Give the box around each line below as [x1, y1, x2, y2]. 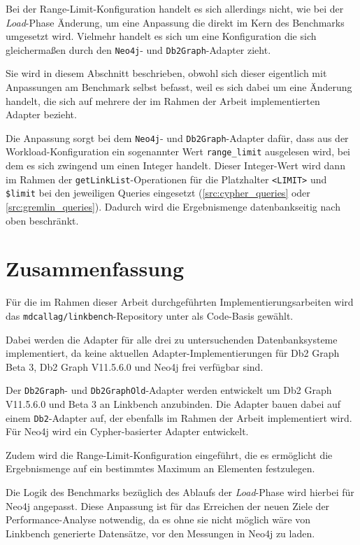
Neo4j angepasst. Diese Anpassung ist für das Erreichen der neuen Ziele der [6, 498, 330, 513]
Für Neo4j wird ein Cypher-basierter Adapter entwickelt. [6, 424, 249, 439]
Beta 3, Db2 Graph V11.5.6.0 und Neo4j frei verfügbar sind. [6, 359, 264, 374]
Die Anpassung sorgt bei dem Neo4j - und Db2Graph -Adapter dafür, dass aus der [6, 130, 349, 145]
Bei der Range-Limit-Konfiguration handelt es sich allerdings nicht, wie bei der [6, 1, 344, 15]
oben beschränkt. [6, 213, 79, 227]
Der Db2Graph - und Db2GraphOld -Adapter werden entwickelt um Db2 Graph [6, 383, 332, 397]
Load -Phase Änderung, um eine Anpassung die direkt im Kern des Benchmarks [6, 15, 345, 29]
